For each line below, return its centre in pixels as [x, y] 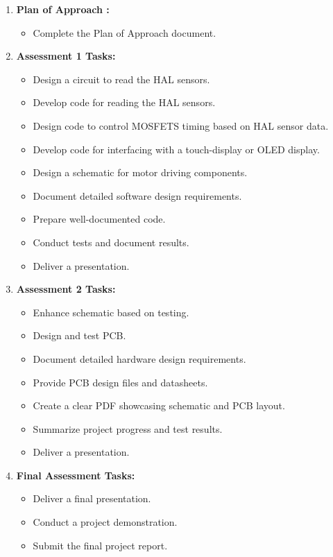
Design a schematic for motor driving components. [140, 172]
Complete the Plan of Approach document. [125, 32]
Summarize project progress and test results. [128, 428]
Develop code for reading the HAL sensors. [124, 102]
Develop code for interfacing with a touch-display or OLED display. [176, 149]
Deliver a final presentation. [92, 498]
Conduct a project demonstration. [105, 522]
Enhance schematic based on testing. [111, 312]
